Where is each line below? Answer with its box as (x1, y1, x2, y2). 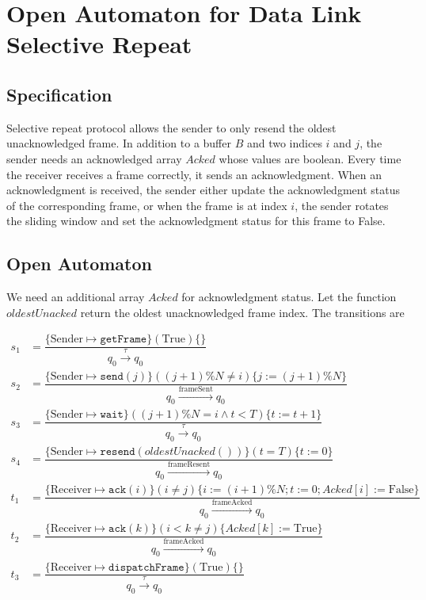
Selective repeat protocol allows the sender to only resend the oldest (6, 119, 337, 136)
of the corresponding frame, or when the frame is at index (6, 197, 287, 213)
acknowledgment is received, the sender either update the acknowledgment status (6, 182, 400, 198)
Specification (6, 82, 112, 106)
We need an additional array (6, 289, 145, 305)
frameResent (167, 460, 211, 468)
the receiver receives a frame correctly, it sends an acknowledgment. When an (6, 166, 382, 182)
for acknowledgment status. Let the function (181, 289, 397, 305)
